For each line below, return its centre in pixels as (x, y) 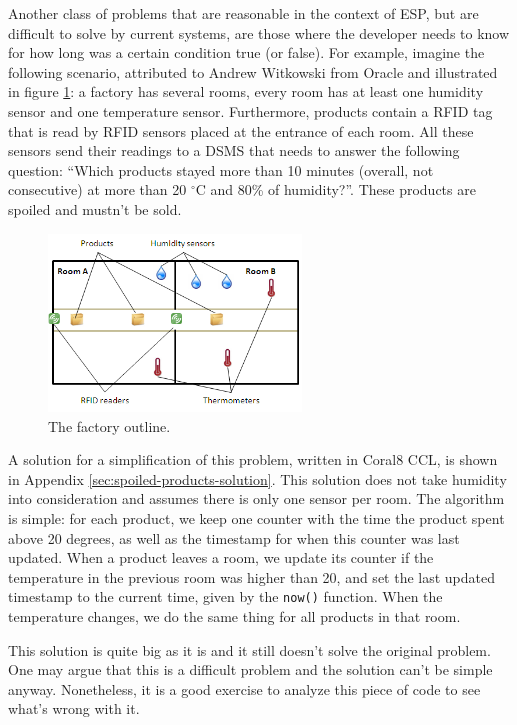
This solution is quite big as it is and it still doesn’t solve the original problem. (249, 649)
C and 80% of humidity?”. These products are (335, 189)
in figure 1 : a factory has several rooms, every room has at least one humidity (246, 91)
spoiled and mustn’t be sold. (95, 208)
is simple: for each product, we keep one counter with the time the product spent (256, 518)
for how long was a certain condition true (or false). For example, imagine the (246, 52)
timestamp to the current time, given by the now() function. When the (225, 596)
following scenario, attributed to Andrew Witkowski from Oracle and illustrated (253, 71)
